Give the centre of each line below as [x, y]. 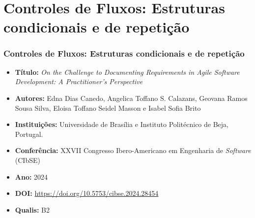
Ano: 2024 [31, 176]
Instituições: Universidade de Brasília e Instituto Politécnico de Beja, [122, 124]
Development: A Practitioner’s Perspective [79, 81]
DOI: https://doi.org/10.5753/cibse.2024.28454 [87, 193]
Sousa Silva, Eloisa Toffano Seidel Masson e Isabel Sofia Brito [108, 108]
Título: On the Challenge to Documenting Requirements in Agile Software [127, 72]
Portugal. [29, 134]
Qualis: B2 [32, 209]
